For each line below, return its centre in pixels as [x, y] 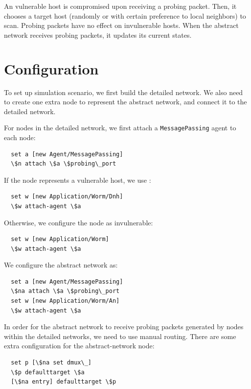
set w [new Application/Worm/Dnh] [67, 197]
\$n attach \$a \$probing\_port [64, 164]
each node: [20, 137]
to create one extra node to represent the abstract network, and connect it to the [125, 102]
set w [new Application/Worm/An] [65, 301]
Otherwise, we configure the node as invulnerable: [79, 222]
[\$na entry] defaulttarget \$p [64, 382]
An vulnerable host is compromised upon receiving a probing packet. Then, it [120, 6]
